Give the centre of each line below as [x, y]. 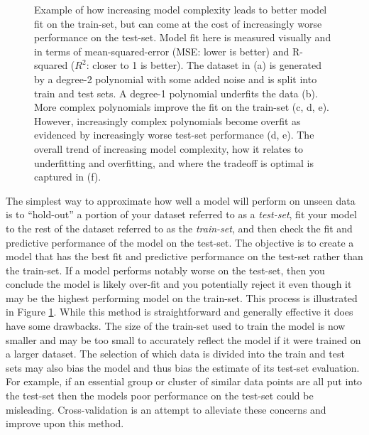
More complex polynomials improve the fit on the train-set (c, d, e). [182, 107]
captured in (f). [68, 177]
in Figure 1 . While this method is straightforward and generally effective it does [180, 312]
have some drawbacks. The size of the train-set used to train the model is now [176, 326]
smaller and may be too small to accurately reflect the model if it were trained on [183, 339]
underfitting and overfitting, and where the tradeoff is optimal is [174, 162]
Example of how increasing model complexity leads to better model [181, 9]
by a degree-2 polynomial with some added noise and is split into [176, 79]
